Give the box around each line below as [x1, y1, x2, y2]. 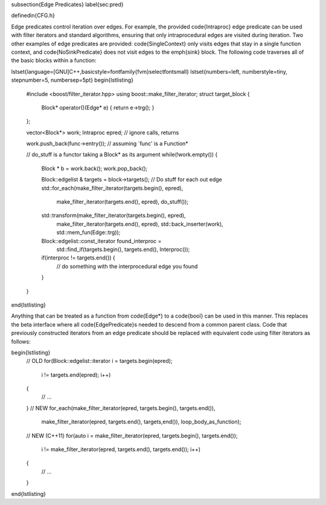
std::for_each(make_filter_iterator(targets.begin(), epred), [41, 184, 184, 192]
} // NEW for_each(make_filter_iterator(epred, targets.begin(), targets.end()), [26, 404, 216, 411]
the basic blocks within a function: [11, 57, 97, 64]
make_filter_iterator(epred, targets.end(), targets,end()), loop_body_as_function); [41, 418, 241, 426]
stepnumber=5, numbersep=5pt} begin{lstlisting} [11, 76, 134, 84]
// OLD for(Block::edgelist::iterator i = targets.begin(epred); [26, 357, 173, 365]
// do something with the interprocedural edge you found [56, 262, 198, 270]
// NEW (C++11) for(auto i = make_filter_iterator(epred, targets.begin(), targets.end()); [26, 432, 238, 439]
